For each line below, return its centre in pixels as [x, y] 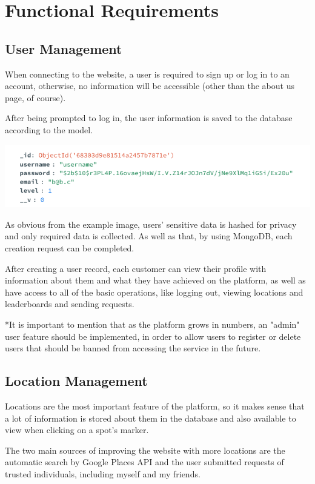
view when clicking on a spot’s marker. [77, 430]
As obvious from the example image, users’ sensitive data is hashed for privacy [151, 224]
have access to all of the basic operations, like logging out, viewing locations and [154, 292]
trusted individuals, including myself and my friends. [103, 473]
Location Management [76, 381]
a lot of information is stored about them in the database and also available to [151, 418]
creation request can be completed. [70, 248]
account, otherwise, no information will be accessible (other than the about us [150, 86]
